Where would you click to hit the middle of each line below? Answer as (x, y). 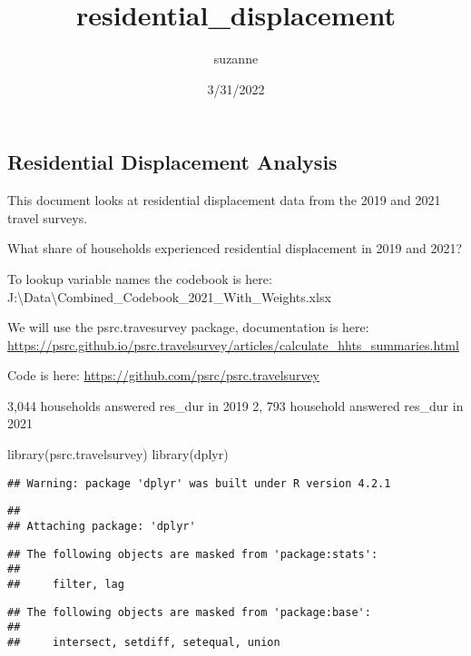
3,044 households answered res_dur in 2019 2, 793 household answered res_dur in (235, 405)
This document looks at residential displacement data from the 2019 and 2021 (224, 200)
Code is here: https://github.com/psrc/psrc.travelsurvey (163, 375)
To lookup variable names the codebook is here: (140, 278)
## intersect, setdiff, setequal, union (144, 642)
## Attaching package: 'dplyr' (102, 526)
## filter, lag (66, 584)
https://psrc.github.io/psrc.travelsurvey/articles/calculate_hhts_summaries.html (233, 344)
